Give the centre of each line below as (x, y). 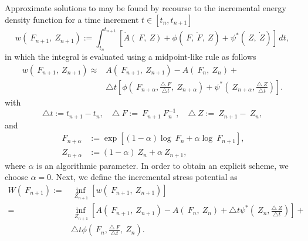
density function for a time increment (72, 19)
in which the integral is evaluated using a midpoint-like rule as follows (131, 57)
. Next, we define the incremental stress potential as (144, 177)
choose (16, 177)
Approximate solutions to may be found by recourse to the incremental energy (145, 8)
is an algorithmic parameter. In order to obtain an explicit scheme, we (163, 165)
